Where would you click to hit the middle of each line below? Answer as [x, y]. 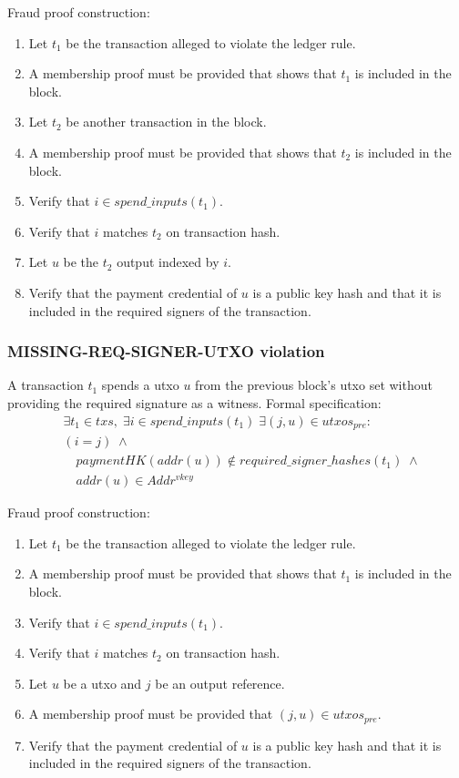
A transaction [46, 385]
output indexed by [168, 262]
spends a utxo [140, 385]
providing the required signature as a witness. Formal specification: [194, 402]
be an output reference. [220, 683]
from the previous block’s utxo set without [314, 385]
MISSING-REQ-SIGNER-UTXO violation [166, 351]
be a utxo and [102, 683]
